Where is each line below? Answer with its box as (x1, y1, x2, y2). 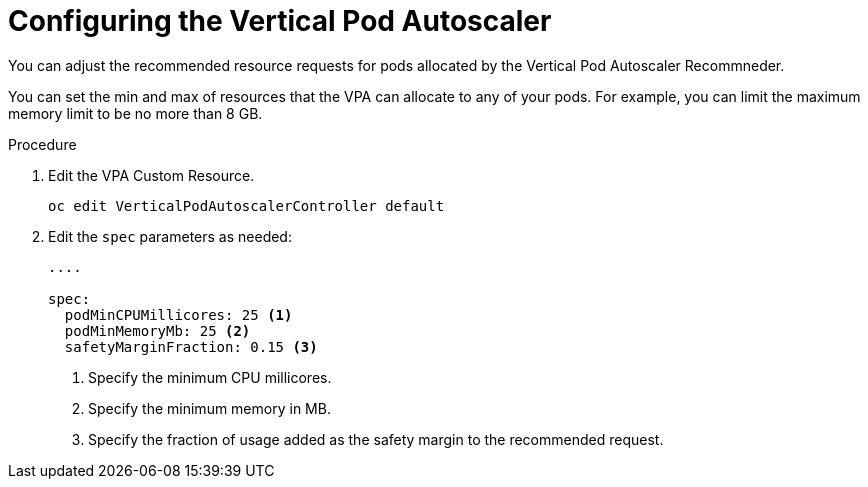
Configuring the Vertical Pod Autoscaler (8, 4, 552, 38)
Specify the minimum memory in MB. (88, 399, 331, 417)
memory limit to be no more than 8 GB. (8, 104, 263, 122)
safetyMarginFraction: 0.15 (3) (64, 338, 318, 355)
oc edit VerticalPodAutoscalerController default (48, 197, 445, 214)
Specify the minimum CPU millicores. (88, 368, 332, 386)
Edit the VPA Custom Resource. (48, 166, 255, 184)
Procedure (8, 135, 77, 153)
